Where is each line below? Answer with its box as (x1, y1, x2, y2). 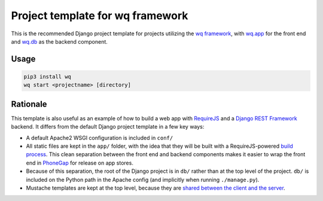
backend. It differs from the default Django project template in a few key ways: (11, 123, 205, 130)
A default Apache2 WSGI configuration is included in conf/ (26, 134, 173, 141)
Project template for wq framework (11, 9, 188, 22)
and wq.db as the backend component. (11, 38, 108, 45)
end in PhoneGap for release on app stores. (26, 159, 134, 166)
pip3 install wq (23, 73, 72, 80)
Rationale (11, 99, 47, 109)
